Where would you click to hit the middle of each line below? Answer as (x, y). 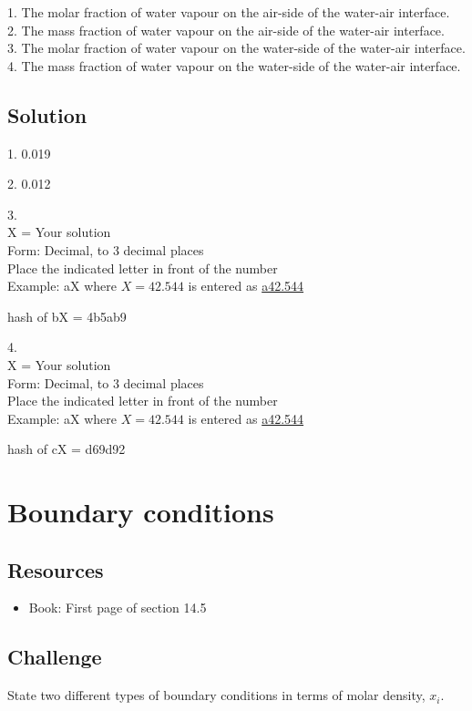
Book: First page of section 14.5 (118, 608)
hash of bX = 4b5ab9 (67, 316)
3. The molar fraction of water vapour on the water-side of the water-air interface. (236, 48)
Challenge (55, 657)
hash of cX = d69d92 (67, 449)
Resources (56, 569)
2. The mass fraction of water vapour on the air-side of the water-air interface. (226, 30)
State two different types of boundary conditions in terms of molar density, (216, 695)
